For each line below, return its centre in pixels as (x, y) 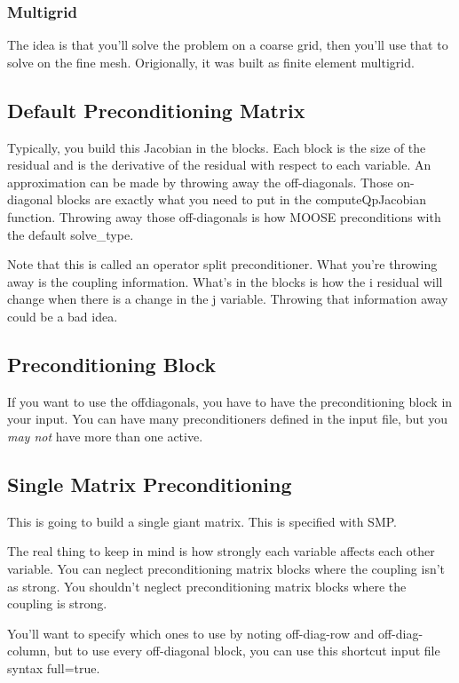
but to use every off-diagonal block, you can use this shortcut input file (247, 651)
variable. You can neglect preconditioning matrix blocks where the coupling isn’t (226, 568)
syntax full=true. (54, 667)
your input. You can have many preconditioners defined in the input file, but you (228, 419)
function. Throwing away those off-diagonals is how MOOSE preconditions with (224, 216)
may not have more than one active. (105, 436)
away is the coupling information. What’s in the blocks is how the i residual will (225, 281)
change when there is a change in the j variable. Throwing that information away (228, 299)
